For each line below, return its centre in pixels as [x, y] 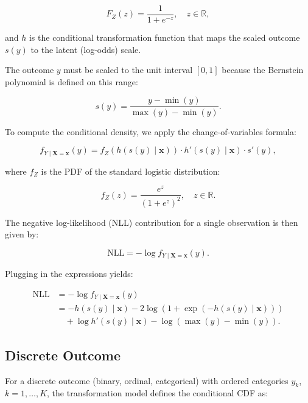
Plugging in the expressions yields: [69, 274]
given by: [22, 234]
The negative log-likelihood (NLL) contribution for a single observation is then [152, 222]
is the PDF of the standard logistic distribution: [131, 171]
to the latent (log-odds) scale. [86, 49]
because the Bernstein [263, 70]
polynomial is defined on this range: [72, 81]
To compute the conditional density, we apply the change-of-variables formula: [151, 131]
